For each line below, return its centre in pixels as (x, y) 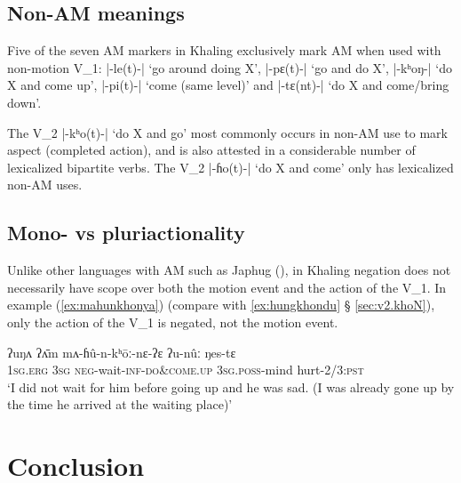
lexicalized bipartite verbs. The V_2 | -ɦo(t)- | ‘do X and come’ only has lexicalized (230, 167)
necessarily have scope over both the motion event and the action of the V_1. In (227, 287)
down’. (24, 102)
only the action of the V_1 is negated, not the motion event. (173, 322)
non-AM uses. (45, 185)
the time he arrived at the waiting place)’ (120, 404)
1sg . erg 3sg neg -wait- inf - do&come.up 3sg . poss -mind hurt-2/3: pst (186, 370)
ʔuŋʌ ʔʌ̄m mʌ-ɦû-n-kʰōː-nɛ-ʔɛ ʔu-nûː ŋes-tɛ (122, 352)
